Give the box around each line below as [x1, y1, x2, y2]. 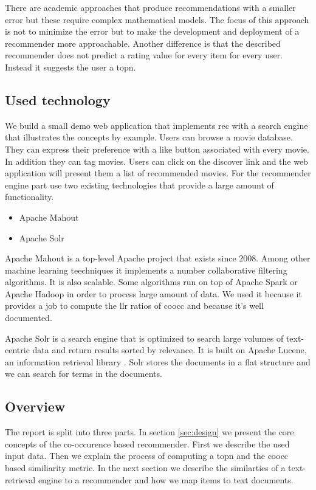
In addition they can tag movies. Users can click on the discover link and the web [5, 154, 308, 167]
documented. [5, 311, 52, 324]
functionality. [5, 190, 54, 203]
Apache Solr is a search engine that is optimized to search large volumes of [5, 331, 284, 344]
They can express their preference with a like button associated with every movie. [5, 142, 309, 155]
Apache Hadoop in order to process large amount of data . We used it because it [5, 287, 302, 300]
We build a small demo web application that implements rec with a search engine [5, 119, 308, 131]
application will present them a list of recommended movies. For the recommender [5, 167, 311, 179]
